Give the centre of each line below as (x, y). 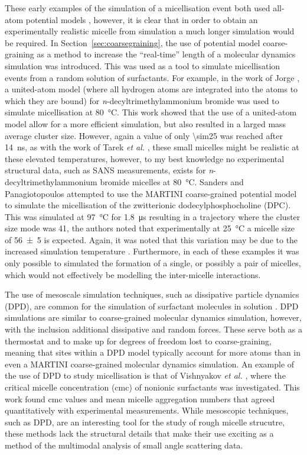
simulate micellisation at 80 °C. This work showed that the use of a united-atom (151, 112)
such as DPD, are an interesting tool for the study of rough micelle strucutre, (145, 422)
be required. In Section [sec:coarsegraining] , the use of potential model (133, 42)
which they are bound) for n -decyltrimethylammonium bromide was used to (142, 100)
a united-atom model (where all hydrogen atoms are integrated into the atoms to (151, 89)
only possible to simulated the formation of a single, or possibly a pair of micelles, (153, 263)
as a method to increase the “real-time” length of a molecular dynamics (166, 54)
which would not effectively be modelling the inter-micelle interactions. (133, 274)
